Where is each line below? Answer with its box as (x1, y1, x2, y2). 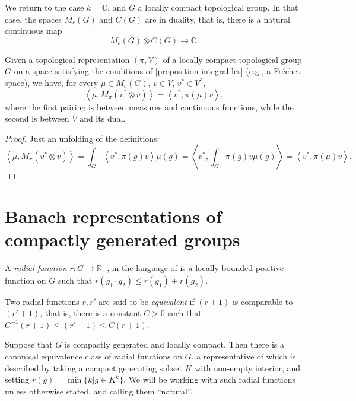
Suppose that (5, 338, 53, 351)
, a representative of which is (191, 350, 296, 362)
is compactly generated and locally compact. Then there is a (64, 338, 284, 351)
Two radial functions (5, 295, 80, 307)
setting (5, 373, 30, 386)
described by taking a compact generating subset (5, 361, 182, 374)
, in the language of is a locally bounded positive (107, 262, 284, 274)
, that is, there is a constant (40, 307, 141, 319)
